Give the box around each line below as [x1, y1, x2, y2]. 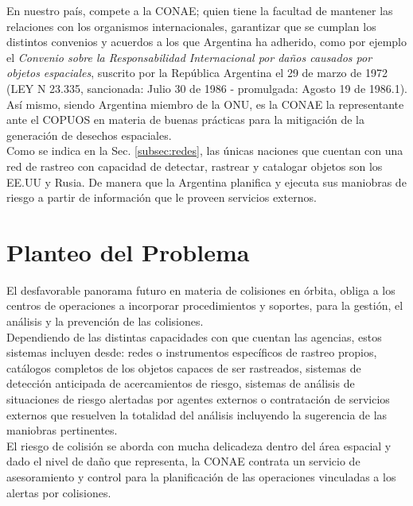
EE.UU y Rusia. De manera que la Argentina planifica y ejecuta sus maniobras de [6, 173, 407, 190]
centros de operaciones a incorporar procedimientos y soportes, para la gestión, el [6, 297, 403, 314]
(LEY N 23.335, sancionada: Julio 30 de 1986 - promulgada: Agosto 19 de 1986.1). [6, 79, 407, 96]
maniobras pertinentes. [6, 422, 118, 438]
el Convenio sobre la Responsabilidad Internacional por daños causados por [6, 48, 372, 65]
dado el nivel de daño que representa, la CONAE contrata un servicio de [6, 453, 360, 469]
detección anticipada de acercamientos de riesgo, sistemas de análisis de [6, 375, 355, 392]
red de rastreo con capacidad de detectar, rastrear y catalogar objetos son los [6, 157, 383, 174]
